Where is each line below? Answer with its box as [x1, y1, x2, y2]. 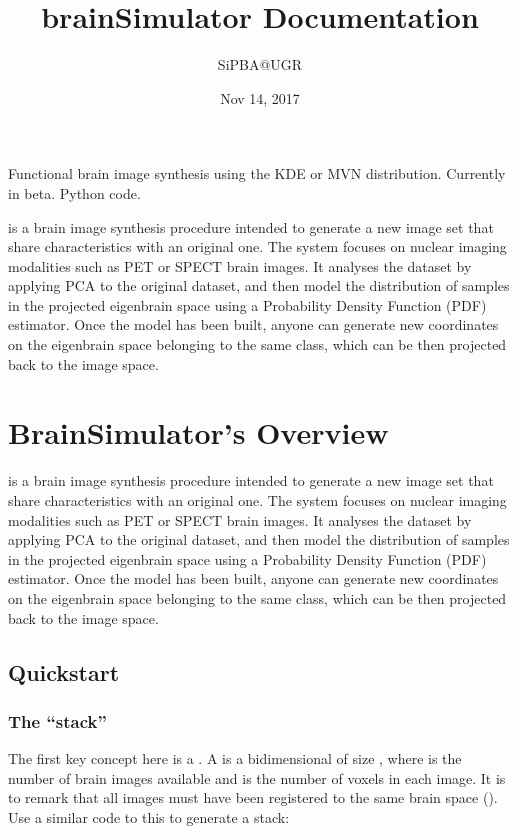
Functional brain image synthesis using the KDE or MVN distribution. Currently [8, 163, 506, 184]
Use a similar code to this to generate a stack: [8, 806, 290, 827]
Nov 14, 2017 [220, 87, 300, 108]
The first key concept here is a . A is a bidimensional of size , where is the [8, 748, 462, 769]
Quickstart [8, 656, 120, 687]
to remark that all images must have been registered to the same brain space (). [8, 787, 498, 808]
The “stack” [8, 708, 107, 733]
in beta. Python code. [8, 182, 141, 203]
